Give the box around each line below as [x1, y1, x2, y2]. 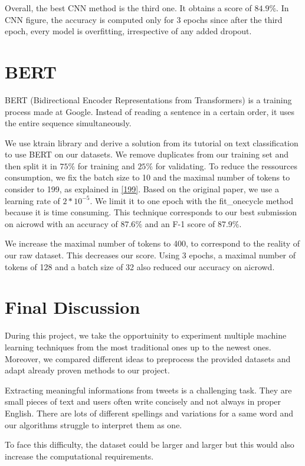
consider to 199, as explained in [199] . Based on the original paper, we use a [5, 183, 279, 195]
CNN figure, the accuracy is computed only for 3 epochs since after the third [5, 13, 283, 25]
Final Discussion [5, 295, 140, 319]
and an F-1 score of [145, 217, 215, 229]
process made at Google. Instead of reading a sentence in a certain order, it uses [5, 105, 295, 117]
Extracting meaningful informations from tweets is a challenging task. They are [5, 383, 292, 396]
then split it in [5, 159, 57, 172]
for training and [77, 159, 135, 172]
